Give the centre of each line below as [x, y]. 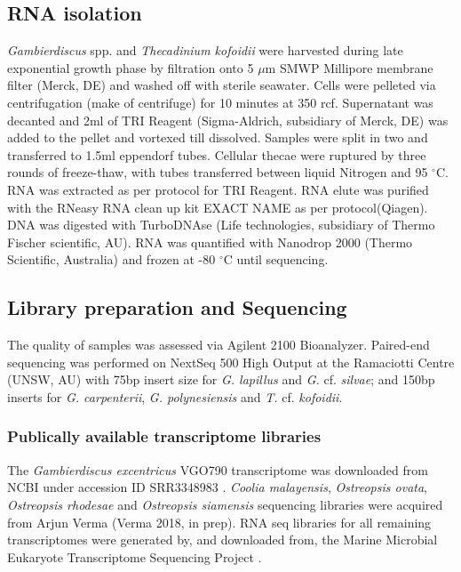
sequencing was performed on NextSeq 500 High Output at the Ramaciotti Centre [231, 362]
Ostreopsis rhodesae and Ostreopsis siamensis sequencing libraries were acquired [225, 504]
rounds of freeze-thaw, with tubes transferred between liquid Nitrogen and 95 [218, 172]
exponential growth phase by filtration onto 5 [131, 67]
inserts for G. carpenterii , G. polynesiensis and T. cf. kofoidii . [175, 396]
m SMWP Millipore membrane [349, 67]
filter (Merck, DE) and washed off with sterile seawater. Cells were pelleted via [222, 85]
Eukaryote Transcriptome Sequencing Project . [135, 556]
